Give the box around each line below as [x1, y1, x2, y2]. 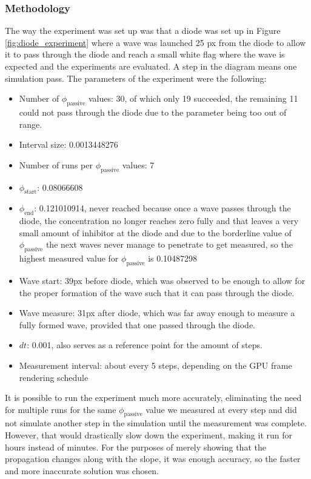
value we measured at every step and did [145, 403, 297, 415]
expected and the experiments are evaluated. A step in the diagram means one [5, 60, 297, 72]
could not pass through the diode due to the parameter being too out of [19, 105, 287, 118]
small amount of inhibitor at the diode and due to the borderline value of [19, 226, 292, 239]
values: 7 [122, 158, 155, 171]
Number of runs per [19, 158, 93, 171]
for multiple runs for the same [5, 403, 116, 415]
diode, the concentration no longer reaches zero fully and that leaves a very [19, 214, 299, 227]
